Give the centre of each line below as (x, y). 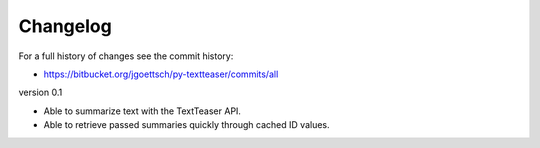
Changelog (65, 26)
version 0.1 (40, 92)
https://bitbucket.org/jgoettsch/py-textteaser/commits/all (161, 74)
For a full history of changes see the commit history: (126, 56)
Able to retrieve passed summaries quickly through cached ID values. (186, 125)
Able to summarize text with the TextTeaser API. (142, 111)
